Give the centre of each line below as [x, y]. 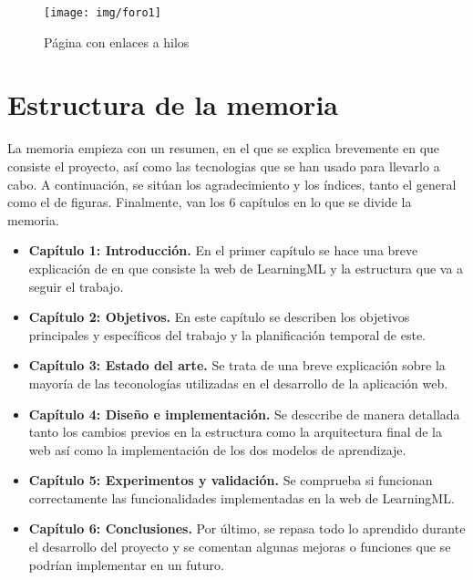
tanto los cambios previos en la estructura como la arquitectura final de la [235, 432]
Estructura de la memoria [173, 104]
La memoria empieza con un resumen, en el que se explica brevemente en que [224, 148]
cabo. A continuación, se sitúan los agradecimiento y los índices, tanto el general [232, 184]
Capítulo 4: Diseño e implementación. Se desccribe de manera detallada [244, 414]
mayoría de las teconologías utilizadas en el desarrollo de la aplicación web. [238, 383]
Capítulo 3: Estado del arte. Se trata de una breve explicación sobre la [237, 365]
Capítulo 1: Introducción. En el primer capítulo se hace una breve [223, 250]
